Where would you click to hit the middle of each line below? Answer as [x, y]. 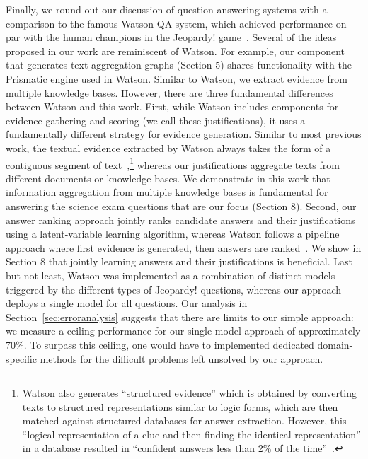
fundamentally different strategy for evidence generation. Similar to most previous [184, 134]
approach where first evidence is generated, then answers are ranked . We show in [184, 247]
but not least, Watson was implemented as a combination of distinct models [171, 275]
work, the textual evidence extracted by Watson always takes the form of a [168, 147]
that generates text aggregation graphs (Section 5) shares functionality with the [179, 65]
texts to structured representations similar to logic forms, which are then [180, 406]
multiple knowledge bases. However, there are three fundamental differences [169, 92]
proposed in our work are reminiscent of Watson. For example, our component [176, 51]
